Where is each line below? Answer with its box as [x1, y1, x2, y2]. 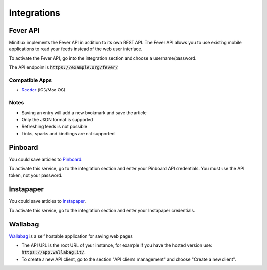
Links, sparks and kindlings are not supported [21, 130, 115, 136]
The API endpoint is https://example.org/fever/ [9, 64, 118, 70]
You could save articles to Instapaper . [9, 198, 86, 204]
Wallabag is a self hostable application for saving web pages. [9, 233, 134, 239]
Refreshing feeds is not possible [21, 124, 88, 130]
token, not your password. [9, 172, 63, 178]
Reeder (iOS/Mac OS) [21, 87, 66, 93]
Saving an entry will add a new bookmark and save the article [21, 109, 147, 116]
